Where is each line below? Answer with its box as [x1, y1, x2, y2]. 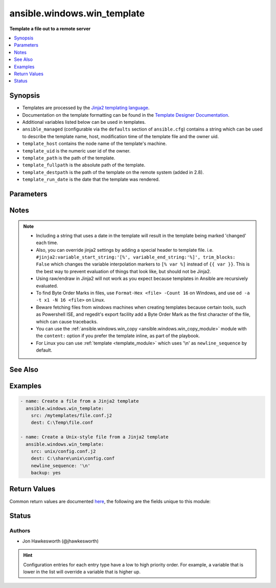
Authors [9, 527, 31, 534]
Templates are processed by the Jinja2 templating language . [22, 105, 150, 111]
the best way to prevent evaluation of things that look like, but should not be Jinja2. [36, 268, 212, 274]
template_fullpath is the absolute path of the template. [22, 162, 146, 168]
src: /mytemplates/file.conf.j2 [31, 412, 112, 418]
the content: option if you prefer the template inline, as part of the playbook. [36, 333, 200, 339]
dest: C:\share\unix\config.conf [31, 455, 115, 462]
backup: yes [31, 470, 61, 476]
